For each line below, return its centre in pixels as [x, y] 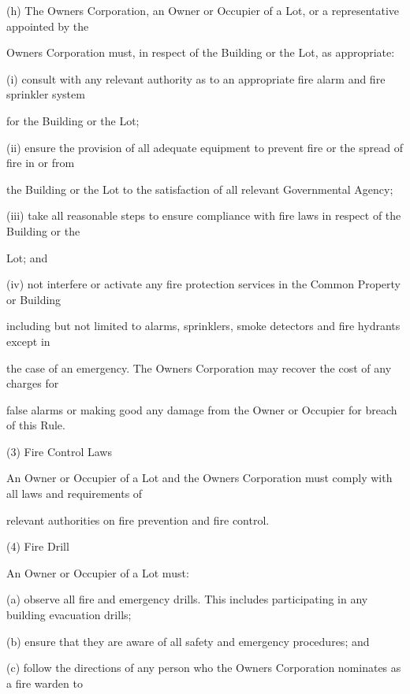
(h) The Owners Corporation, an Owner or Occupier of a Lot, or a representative [203, 10]
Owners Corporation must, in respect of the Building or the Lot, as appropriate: [201, 52]
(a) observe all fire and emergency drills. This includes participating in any [187, 599]
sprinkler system [46, 94]
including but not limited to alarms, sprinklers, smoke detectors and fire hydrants [203, 326]
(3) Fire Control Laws [59, 451]
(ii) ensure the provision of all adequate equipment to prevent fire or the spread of [205, 147]
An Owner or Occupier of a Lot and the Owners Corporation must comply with [199, 478]
